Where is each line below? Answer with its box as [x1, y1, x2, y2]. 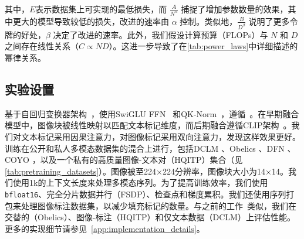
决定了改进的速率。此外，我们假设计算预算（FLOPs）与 [53, 28, 268, 40]
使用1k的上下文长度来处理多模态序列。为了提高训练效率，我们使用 [12, 176, 268, 189]
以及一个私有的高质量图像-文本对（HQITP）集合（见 [40, 153, 243, 166]
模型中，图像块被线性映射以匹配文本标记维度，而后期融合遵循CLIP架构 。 [5, 119, 292, 131]
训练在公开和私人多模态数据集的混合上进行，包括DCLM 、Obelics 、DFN [5, 142, 285, 154]
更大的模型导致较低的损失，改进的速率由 [12, 15, 169, 27]
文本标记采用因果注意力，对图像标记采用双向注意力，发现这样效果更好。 [21, 130, 300, 142]
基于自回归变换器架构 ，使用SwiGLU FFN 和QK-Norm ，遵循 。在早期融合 [5, 107, 299, 119]
